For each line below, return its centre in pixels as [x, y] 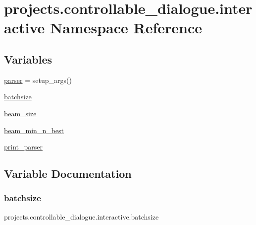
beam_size [20, 113]
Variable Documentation [68, 174]
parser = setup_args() [38, 80]
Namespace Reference [126, 28]
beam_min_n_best [34, 130]
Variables [28, 59]
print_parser [23, 147]
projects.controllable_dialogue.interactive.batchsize [81, 216]
